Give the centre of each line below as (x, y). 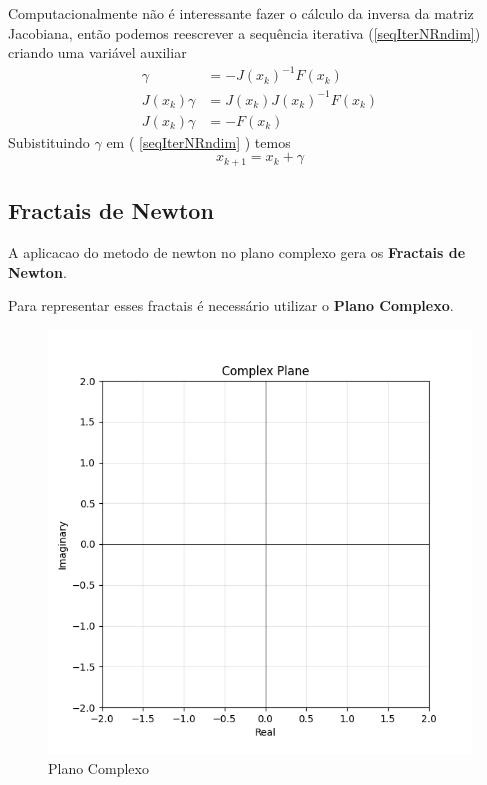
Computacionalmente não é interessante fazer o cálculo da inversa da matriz (241, 13)
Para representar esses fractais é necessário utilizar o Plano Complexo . (231, 305)
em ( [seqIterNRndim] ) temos (198, 141)
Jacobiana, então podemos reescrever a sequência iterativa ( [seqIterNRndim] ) (244, 32)
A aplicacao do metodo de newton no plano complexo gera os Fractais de (237, 252)
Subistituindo (49, 141)
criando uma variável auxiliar (97, 52)
